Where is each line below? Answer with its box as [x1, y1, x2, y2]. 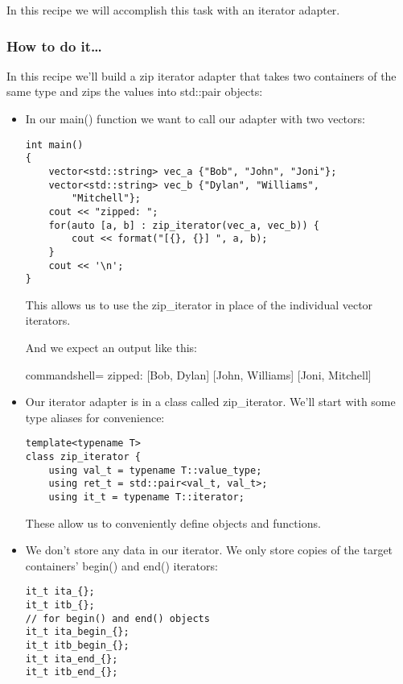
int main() [25, 139, 84, 151]
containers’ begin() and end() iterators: [25, 557, 218, 574]
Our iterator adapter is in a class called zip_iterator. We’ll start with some [25, 393, 396, 410]
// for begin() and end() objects [25, 612, 210, 624]
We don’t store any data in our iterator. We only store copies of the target [25, 541, 393, 558]
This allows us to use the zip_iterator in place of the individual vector [25, 296, 373, 313]
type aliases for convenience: [25, 408, 165, 425]
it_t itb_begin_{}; [25, 640, 130, 652]
